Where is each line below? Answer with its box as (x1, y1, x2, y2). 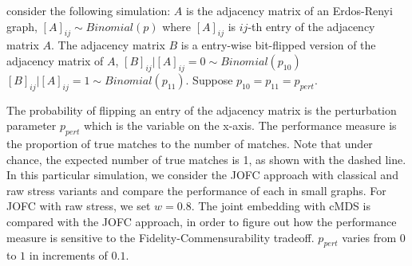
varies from (342, 229, 397, 245)
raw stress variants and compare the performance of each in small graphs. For (6, 182, 386, 198)
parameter (6, 117, 57, 134)
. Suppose (185, 71, 233, 88)
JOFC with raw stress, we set (6, 198, 151, 214)
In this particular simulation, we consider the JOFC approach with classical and (6, 166, 398, 183)
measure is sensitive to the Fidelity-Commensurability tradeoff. (6, 229, 315, 245)
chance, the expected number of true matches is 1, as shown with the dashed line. (6, 151, 406, 167)
